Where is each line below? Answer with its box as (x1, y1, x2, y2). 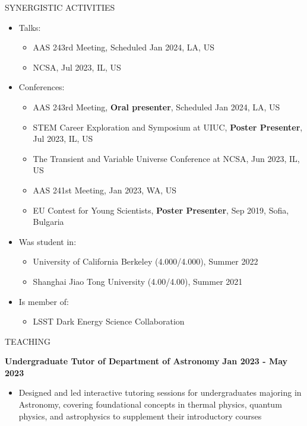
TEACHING (5, 335, 50, 347)
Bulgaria (33, 215, 64, 228)
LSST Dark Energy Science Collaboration (33, 315, 185, 328)
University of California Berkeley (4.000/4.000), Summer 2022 (33, 255, 258, 268)
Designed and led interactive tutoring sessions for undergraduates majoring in (18, 386, 302, 399)
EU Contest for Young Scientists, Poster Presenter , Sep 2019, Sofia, (33, 204, 289, 216)
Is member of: (18, 295, 69, 307)
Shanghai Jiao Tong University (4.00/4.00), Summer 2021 (33, 275, 243, 287)
